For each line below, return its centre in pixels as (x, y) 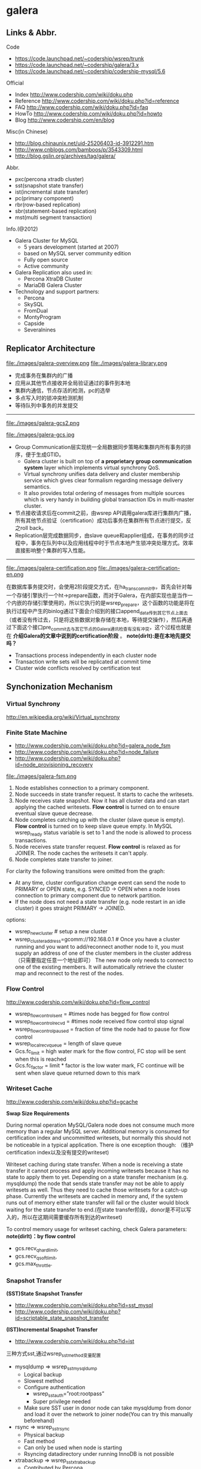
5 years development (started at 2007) (71, 247)
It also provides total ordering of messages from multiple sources (104, 493)
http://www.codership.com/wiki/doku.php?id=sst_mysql (84, 1305)
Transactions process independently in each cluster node (86, 655)
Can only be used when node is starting (73, 1447)
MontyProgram (42, 317)
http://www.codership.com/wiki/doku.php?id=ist (74, 1341)
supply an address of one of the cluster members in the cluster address (103, 953)
